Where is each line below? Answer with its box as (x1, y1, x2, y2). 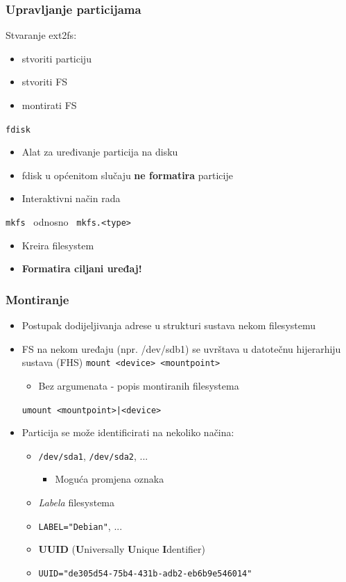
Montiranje (6, 290, 69, 308)
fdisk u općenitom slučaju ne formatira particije (21, 167, 233, 182)
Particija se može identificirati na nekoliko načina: (21, 425, 234, 440)
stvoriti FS (21, 74, 68, 89)
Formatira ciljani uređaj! (21, 261, 142, 276)
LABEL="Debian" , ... (38, 518, 123, 533)
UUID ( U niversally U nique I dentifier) (38, 542, 205, 556)
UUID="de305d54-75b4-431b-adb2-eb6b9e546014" (38, 568, 252, 579)
